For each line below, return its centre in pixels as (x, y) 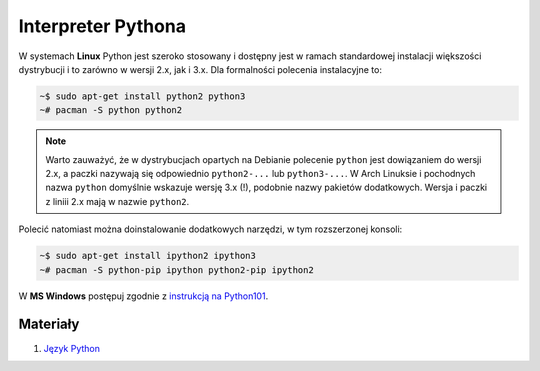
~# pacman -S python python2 (111, 110)
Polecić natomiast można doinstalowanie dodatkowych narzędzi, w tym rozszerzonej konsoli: (210, 229)
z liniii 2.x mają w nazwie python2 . (117, 201)
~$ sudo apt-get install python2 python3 (142, 96)
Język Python (71, 348)
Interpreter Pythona (102, 26)
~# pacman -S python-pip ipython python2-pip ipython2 (176, 269)
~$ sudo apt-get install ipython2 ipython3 (148, 256)
